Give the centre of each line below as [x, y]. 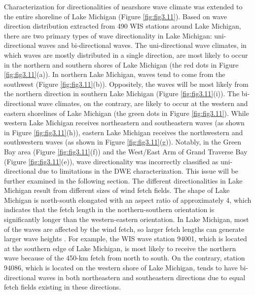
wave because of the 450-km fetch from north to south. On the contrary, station [125, 258]
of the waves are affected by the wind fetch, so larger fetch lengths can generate [124, 229]
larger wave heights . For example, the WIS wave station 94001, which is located [126, 239]
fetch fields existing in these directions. [63, 287]
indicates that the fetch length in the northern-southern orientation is [109, 209]
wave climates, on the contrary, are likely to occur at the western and [143, 103]
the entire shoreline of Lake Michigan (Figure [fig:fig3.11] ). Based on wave [115, 16]
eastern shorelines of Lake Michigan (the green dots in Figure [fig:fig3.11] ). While [127, 113]
